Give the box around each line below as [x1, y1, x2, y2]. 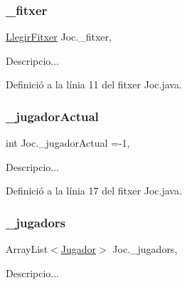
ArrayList [6, 242, 48, 256]
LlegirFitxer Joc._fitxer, [6, 29, 112, 44]
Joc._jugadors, [112, 242, 178, 256]
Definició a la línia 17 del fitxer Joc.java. [6, 183, 182, 198]
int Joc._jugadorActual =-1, [6, 135, 130, 150]
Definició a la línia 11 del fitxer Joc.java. [6, 77, 182, 92]
